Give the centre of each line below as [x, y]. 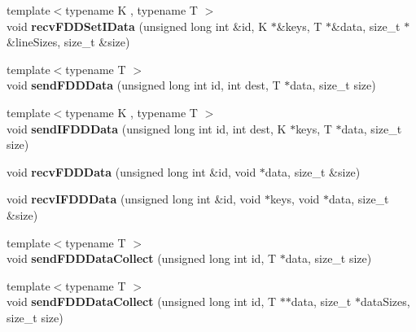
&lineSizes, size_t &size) [68, 42]
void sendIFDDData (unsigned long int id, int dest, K [147, 128]
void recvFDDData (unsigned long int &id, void [131, 171]
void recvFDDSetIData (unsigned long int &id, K [137, 26]
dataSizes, [385, 301]
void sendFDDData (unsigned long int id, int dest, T [144, 85]
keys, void [295, 199]
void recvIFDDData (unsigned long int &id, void [134, 199]
